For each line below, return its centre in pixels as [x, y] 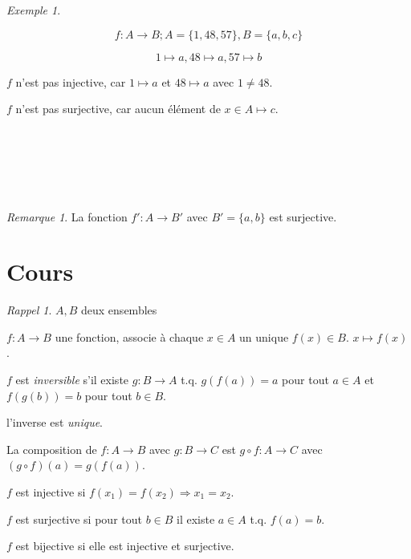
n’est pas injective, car [71, 81]
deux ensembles [119, 310]
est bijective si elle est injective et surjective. [125, 546]
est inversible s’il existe [72, 380]
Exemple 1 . [34, 10]
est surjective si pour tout [79, 518]
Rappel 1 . [29, 310]
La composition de [52, 449]
